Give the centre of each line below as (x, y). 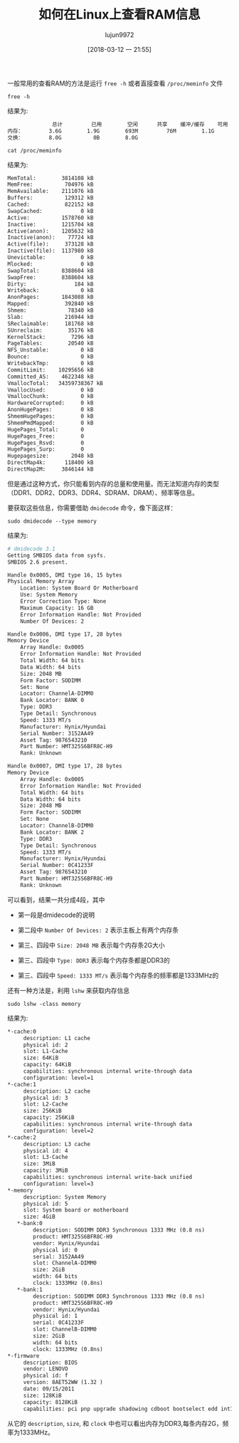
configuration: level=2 (58, 1130)
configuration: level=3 (58, 1184)
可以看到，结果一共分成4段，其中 (56, 899)
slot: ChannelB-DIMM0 (65, 1329)
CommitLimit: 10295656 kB (51, 370)
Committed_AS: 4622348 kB (51, 377)
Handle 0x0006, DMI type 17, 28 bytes (65, 634)
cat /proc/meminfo (34, 150)
